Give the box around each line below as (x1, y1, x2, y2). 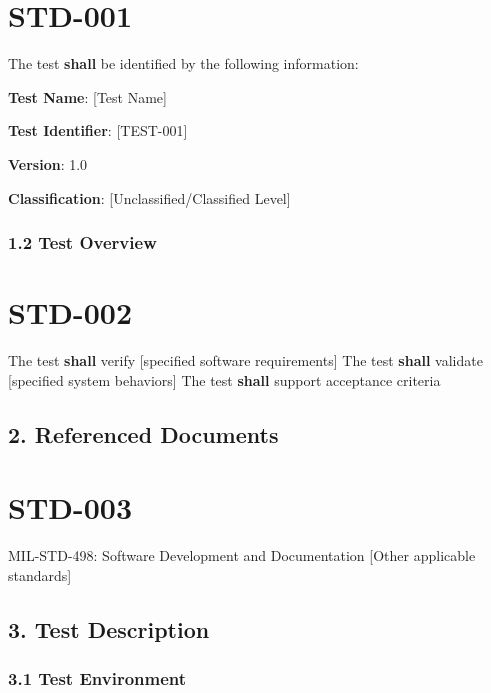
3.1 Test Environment (8, 666, 187, 691)
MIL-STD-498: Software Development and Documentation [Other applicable (8, 545, 476, 566)
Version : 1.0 (8, 153, 88, 174)
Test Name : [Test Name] (8, 86, 167, 107)
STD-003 (8, 487, 133, 528)
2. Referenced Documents (8, 418, 279, 449)
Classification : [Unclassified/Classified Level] (8, 187, 291, 208)
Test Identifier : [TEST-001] (8, 120, 188, 141)
